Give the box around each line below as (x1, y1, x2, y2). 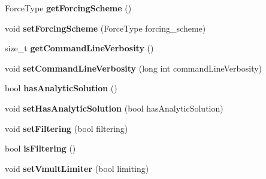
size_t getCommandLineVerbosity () (5, 42, 154, 54)
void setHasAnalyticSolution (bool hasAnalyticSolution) (5, 101, 223, 114)
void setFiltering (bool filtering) (5, 122, 128, 134)
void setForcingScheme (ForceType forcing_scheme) (5, 21, 206, 34)
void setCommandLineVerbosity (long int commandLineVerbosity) (5, 61, 262, 74)
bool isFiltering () (5, 142, 76, 155)
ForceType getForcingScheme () (5, 2, 132, 14)
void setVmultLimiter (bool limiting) (5, 162, 149, 174)
